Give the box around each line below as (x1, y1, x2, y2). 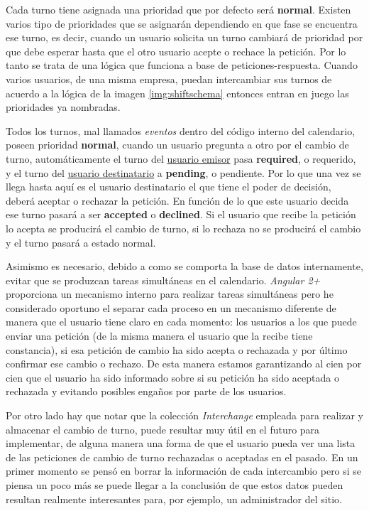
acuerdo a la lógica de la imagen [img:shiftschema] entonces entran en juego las (6, 85, 349, 100)
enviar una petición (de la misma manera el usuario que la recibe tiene (6, 328, 313, 343)
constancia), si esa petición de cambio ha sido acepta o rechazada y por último (6, 342, 348, 357)
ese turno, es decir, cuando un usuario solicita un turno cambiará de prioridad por (6, 30, 363, 45)
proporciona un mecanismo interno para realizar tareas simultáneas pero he (6, 286, 334, 301)
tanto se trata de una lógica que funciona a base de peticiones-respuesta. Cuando (6, 58, 358, 72)
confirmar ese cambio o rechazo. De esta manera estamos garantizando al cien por (6, 356, 362, 371)
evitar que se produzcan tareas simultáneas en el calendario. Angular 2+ (6, 272, 321, 287)
